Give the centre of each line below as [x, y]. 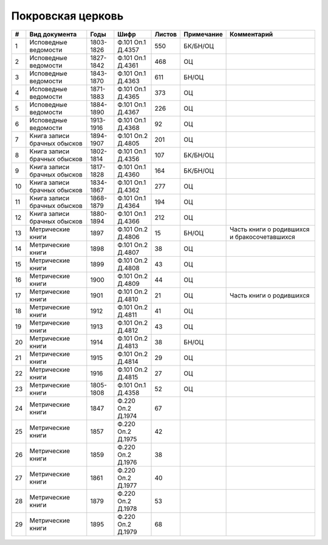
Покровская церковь [67, 16]
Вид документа [53, 34]
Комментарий [251, 34]
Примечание [203, 34]
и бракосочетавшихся [263, 237]
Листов [166, 34]
